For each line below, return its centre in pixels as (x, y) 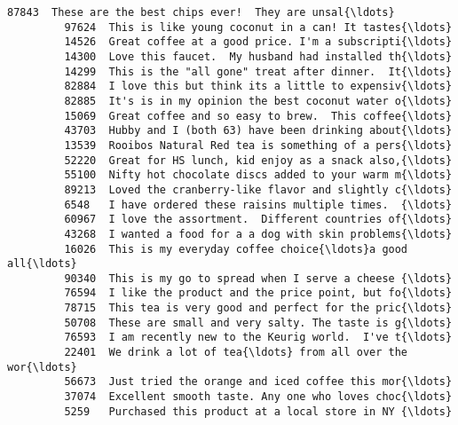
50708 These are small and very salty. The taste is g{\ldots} (258, 323)
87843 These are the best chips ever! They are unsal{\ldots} (201, 12)
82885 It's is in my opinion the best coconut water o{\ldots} (258, 101)
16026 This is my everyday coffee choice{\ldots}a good (236, 249)
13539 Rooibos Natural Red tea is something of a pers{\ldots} (258, 145)
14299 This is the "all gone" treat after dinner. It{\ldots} (258, 71)
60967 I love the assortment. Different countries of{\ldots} (258, 220)
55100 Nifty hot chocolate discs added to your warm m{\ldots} (258, 175)
